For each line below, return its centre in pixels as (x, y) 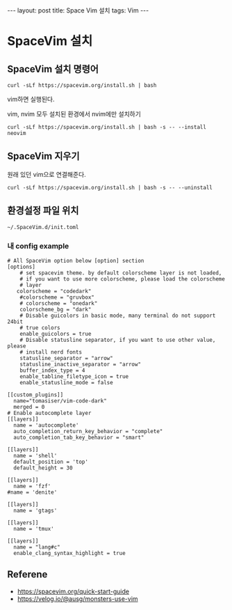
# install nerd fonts (51, 352)
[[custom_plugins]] (35, 395)
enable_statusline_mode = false (66, 382)
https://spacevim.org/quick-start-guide (73, 591)
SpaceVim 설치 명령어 (53, 69)
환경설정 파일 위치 (43, 211)
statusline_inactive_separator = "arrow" (80, 364)
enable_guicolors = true (56, 334)
